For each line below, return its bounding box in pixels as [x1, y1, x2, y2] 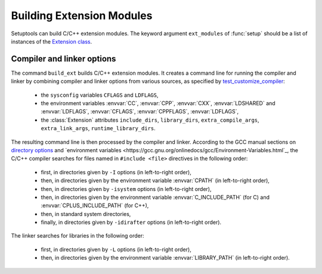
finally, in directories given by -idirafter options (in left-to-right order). [41, 218, 222, 226]
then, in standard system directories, [41, 210, 131, 217]
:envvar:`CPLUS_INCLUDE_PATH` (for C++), [41, 202, 149, 209]
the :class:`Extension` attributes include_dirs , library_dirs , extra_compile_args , [41, 116, 259, 124]
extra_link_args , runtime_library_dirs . [41, 125, 156, 132]
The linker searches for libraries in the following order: [11, 232, 144, 239]
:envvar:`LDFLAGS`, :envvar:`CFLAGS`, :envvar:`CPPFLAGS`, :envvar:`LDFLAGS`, [41, 108, 239, 115]
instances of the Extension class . [11, 38, 92, 45]
